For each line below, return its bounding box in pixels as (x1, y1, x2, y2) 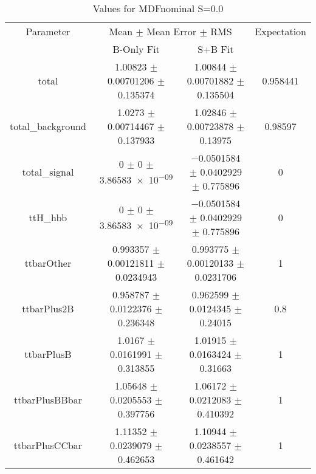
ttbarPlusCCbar (13, 438, 83, 452)
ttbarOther (24, 256, 72, 270)
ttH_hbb (29, 210, 67, 224)
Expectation (255, 24, 306, 38)
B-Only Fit (112, 42, 160, 56)
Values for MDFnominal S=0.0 (92, 1, 224, 15)
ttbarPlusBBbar (13, 393, 82, 407)
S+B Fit (197, 42, 234, 56)
